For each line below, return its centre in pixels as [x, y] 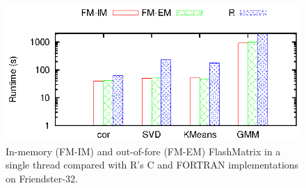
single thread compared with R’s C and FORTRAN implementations [152, 165]
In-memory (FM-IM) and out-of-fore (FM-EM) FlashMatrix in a [143, 151]
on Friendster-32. [42, 179]
